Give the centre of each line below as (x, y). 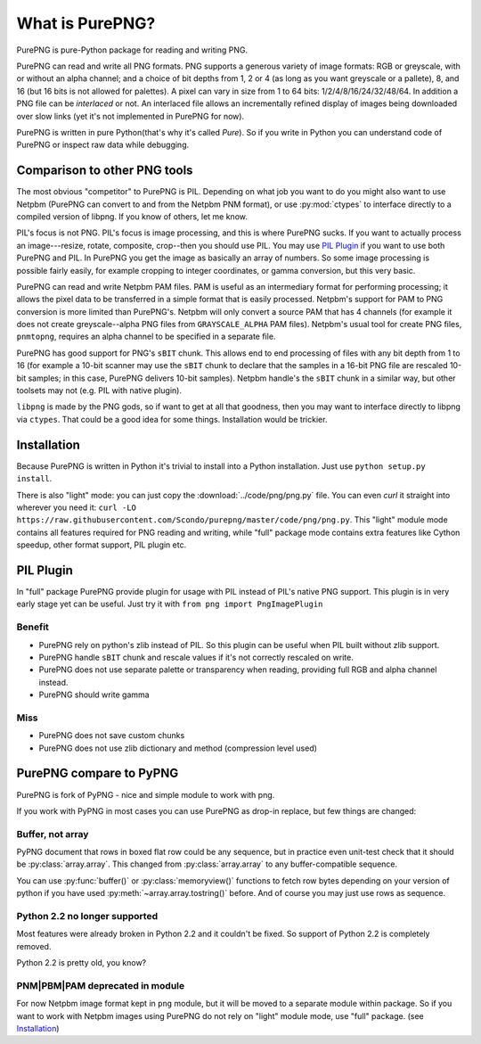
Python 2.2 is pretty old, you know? (82, 963)
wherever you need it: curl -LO (77, 507)
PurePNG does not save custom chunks (112, 736)
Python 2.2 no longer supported (87, 916)
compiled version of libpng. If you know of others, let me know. (132, 216)
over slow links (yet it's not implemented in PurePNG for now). (130, 116)
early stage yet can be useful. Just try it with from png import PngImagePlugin (170, 604)
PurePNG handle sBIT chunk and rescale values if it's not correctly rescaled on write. (196, 657)
